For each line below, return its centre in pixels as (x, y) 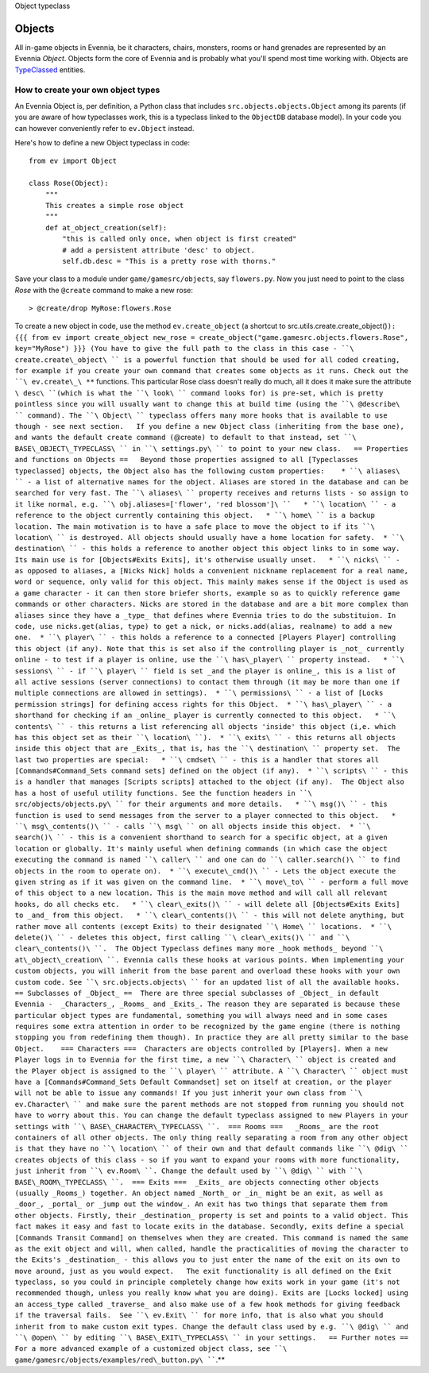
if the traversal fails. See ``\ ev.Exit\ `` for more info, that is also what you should (199, 1315)
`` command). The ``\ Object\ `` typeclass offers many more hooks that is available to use (201, 415)
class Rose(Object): (69, 183)
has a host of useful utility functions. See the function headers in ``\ (164, 793)
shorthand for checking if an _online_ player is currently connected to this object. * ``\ (205, 715)
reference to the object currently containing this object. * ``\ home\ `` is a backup (195, 515)
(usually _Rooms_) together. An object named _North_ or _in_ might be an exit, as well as (199, 1193)
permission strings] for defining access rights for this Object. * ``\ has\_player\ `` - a (203, 704)
